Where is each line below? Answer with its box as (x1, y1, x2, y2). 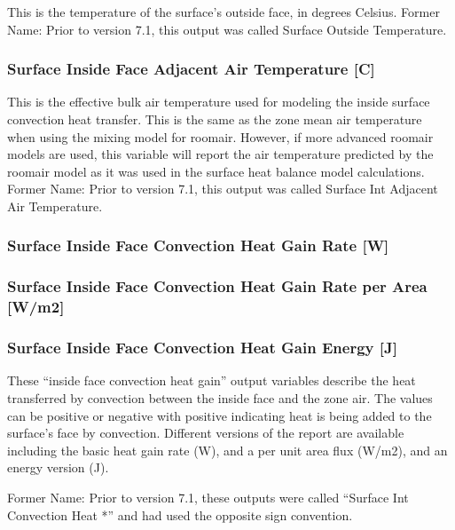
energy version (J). (7, 458, 109, 477)
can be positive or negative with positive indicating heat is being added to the (7, 406, 432, 424)
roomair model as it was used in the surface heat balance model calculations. (7, 162, 425, 180)
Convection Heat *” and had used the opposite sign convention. (7, 505, 353, 524)
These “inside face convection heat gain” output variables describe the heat (7, 371, 416, 390)
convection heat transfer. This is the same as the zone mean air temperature (7, 110, 422, 128)
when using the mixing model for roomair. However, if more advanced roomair (7, 127, 434, 146)
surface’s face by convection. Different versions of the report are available (7, 423, 404, 442)
